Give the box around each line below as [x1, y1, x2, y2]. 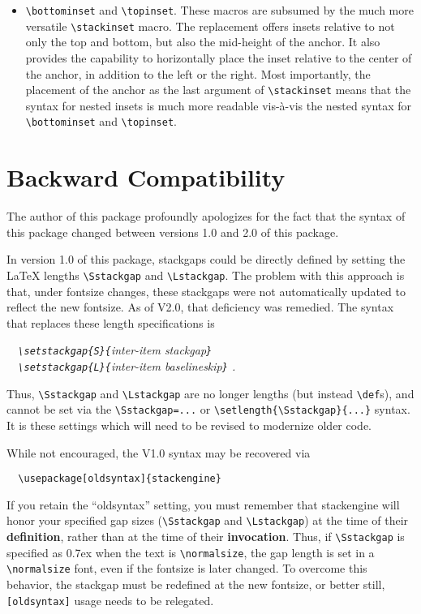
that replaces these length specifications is [6, 314, 215, 331]
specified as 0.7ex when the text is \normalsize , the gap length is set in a [6, 543, 375, 560]
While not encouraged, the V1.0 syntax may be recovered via [6, 444, 311, 461]
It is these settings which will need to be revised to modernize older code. [6, 416, 372, 433]
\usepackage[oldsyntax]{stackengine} [18, 473, 221, 485]
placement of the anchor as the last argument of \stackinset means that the [25, 81, 411, 98]
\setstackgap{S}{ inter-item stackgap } [18, 341, 213, 359]
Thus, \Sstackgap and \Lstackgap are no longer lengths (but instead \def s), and [6, 384, 415, 401]
